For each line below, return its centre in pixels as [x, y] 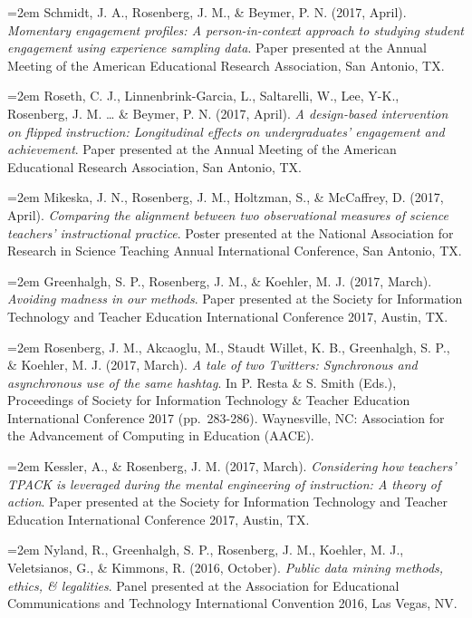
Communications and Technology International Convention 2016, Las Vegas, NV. [232, 603]
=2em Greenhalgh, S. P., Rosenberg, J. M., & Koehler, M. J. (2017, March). [220, 280]
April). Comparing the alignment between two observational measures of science [228, 214]
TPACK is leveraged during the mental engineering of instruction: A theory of [224, 483]
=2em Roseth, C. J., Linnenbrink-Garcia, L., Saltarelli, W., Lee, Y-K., [203, 96]
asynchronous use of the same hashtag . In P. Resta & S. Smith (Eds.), [202, 382]
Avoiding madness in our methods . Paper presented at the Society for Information [235, 299]
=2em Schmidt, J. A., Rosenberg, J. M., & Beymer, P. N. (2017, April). [207, 12]
